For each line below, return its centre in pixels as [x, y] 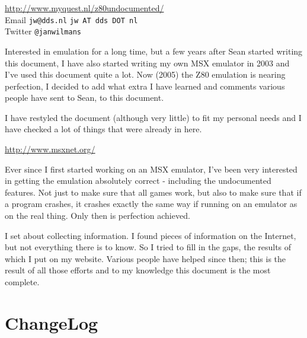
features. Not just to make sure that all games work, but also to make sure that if [153, 192]
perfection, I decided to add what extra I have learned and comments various [145, 86]
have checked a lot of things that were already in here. [103, 129]
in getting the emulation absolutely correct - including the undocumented [138, 181]
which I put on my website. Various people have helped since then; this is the [145, 258]
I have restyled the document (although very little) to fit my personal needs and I [153, 117]
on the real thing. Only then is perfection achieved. [97, 216]
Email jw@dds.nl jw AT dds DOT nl [71, 19]
